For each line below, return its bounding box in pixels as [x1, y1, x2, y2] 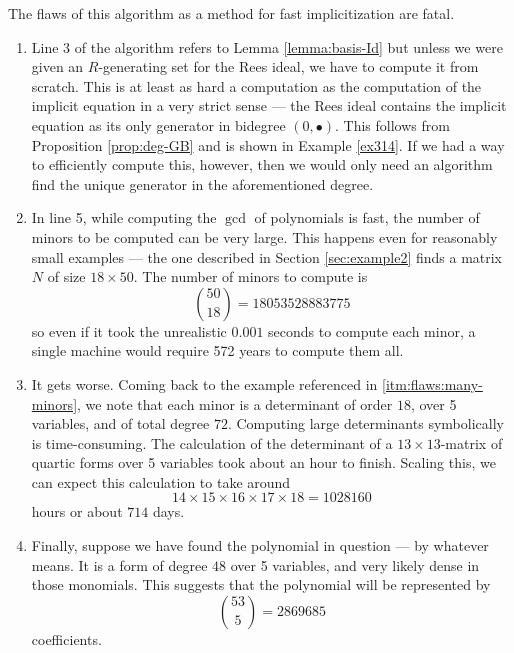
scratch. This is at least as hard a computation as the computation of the [31, 75, 482, 96]
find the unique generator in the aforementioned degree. [31, 173, 374, 194]
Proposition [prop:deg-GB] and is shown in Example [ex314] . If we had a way [31, 134, 505, 155]
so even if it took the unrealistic [31, 320, 227, 341]
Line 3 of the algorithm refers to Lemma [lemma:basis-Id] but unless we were [31, 36, 503, 57]
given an [31, 56, 84, 77]
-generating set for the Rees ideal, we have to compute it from [98, 56, 479, 77]
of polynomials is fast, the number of [254, 207, 480, 228]
